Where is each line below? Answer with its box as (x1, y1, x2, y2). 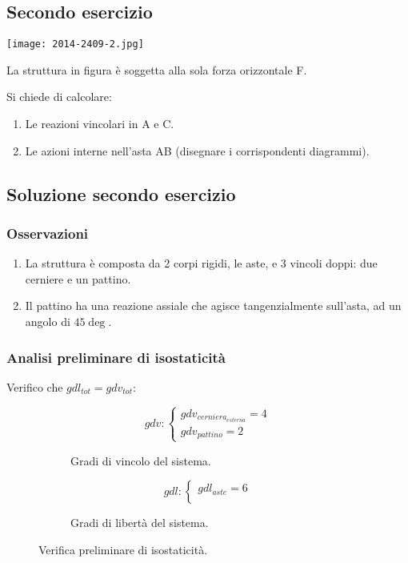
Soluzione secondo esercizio (6, 181, 236, 206)
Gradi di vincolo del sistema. (70, 452, 211, 468)
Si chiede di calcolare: (6, 88, 112, 105)
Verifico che (6, 378, 63, 395)
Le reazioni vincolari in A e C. (25, 115, 174, 132)
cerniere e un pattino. (25, 270, 131, 287)
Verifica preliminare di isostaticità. (38, 541, 208, 557)
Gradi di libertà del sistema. (70, 514, 209, 531)
